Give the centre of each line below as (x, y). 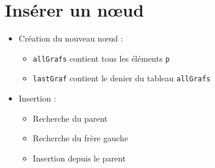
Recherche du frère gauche (81, 138)
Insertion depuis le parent (79, 158)
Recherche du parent (70, 118)
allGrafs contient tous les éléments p (101, 58)
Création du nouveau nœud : (71, 38)
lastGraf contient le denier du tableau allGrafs (122, 78)
